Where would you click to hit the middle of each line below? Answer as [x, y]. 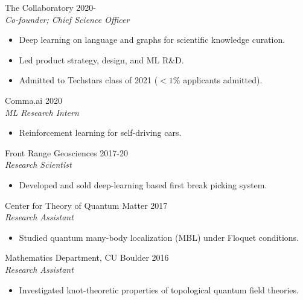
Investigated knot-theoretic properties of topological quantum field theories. [159, 289]
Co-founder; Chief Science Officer [67, 19]
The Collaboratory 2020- [50, 7]
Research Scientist [38, 164]
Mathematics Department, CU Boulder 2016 [87, 257]
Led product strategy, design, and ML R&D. [101, 59]
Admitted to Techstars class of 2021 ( [88, 80]
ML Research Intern [42, 112]
